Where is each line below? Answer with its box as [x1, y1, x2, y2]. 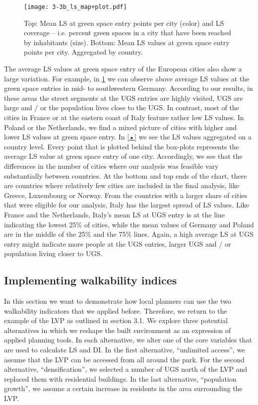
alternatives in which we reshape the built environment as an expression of [4, 325, 231, 335]
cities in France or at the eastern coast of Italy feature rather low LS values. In [4, 112, 244, 122]
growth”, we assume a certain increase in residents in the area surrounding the [4, 383, 243, 394]
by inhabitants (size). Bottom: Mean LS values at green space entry [24, 37, 230, 47]
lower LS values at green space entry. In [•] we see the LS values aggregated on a [4, 132, 252, 142]
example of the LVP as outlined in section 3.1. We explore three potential [4, 315, 228, 326]
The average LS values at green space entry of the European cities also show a [4, 64, 242, 74]
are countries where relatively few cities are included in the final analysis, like [4, 180, 240, 191]
